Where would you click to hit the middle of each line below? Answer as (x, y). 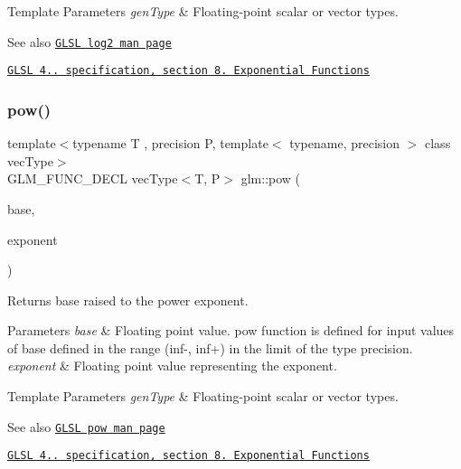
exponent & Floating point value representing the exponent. (172, 366)
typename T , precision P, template (170, 143)
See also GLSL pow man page (86, 426)
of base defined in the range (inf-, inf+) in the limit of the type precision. (210, 347)
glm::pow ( (271, 178)
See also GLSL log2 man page (89, 41)
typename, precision (345, 143)
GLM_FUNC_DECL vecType (93, 178)
